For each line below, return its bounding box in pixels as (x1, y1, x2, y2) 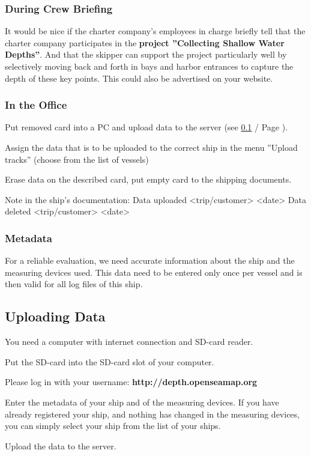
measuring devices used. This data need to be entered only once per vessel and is (5, 266, 303, 278)
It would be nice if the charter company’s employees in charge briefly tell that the (5, 25, 306, 37)
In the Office (5, 97, 67, 112)
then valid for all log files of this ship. (5, 278, 143, 290)
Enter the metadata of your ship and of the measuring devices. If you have (5, 395, 279, 408)
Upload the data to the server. (5, 439, 116, 452)
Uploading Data (5, 307, 106, 326)
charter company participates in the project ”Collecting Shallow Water (5, 36, 285, 49)
